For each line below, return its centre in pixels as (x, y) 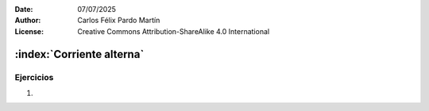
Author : (28, 21)
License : (29, 31)
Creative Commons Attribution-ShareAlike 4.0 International (174, 31)
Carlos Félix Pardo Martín (119, 21)
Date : (24, 9)
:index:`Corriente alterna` (79, 54)
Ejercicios (34, 77)
